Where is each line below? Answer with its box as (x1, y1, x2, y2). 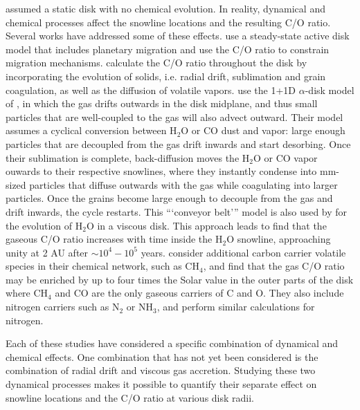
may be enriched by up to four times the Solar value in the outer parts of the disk (6, 272, 354, 286)
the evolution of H (6, 218, 83, 232)
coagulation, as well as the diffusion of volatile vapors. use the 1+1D (6, 82, 296, 97)
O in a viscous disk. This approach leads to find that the (86, 218, 327, 232)
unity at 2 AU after (6, 245, 89, 259)
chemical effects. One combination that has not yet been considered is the (6, 349, 318, 364)
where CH (6, 286, 48, 300)
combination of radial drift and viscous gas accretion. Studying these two (6, 363, 316, 378)
